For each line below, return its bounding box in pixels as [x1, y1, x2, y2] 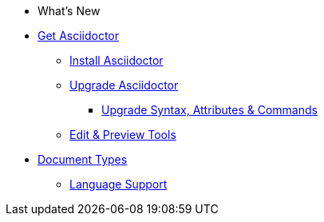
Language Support [69, 177, 168, 191]
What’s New [38, 4, 101, 18]
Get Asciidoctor [38, 29, 120, 42]
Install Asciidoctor [69, 54, 164, 67]
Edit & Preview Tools [69, 128, 176, 141]
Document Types [38, 153, 128, 166]
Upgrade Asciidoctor [69, 78, 179, 92]
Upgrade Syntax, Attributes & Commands [101, 103, 318, 117]
